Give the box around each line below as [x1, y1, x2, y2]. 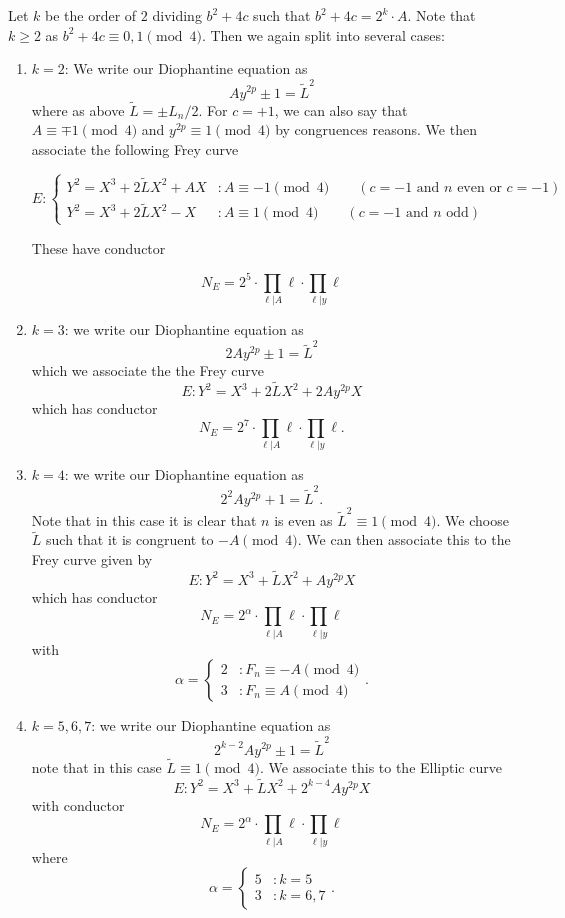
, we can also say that [274, 99, 408, 120]
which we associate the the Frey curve [31, 360, 264, 381]
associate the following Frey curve [31, 138, 239, 159]
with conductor [31, 794, 125, 815]
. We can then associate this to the [297, 529, 511, 550]
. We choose [436, 509, 509, 530]
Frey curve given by [31, 548, 153, 569]
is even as [274, 509, 333, 530]
